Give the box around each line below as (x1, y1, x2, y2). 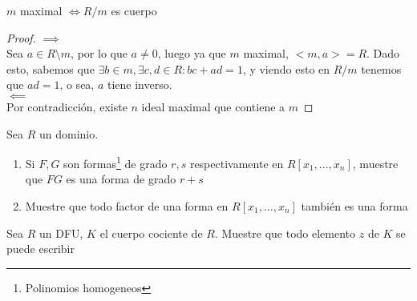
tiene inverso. (107, 76, 172, 93)
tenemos (361, 60, 402, 77)
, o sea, (59, 76, 95, 93)
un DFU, (38, 224, 83, 241)
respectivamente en (189, 155, 284, 171)
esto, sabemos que (6, 60, 95, 77)
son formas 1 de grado (63, 153, 168, 171)
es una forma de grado (66, 171, 176, 187)
